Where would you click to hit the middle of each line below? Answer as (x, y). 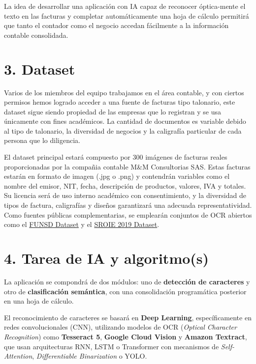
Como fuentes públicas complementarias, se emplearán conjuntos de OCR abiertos (128, 214)
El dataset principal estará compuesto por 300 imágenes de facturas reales (116, 157)
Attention (18, 356)
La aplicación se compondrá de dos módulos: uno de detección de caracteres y (127, 281)
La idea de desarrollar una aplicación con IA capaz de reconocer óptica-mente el (125, 6)
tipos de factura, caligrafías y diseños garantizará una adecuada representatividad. (128, 205)
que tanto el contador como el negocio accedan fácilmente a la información (116, 25)
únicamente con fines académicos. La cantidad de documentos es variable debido (125, 121)
